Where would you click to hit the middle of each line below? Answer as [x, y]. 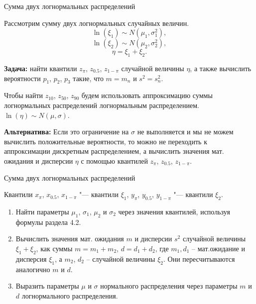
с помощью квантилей [114, 160]
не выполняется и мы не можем [185, 132]
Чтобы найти [24, 95]
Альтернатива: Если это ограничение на [66, 132]
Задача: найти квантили [41, 68]
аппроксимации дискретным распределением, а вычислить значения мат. [114, 151]
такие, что [88, 78]
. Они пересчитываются [199, 258]
